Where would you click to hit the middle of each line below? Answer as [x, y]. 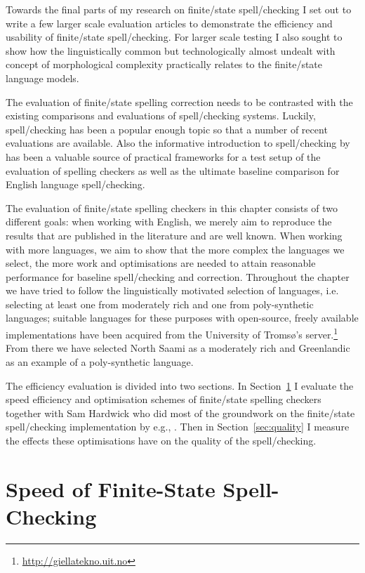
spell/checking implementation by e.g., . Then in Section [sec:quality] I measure [178, 427]
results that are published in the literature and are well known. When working [174, 235]
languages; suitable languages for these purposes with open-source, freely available [182, 318]
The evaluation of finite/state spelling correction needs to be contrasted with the [179, 101]
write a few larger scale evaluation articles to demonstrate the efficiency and [169, 23]
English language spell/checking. [75, 184]
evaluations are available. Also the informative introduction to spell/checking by [178, 143]
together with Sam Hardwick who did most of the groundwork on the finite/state [180, 413]
